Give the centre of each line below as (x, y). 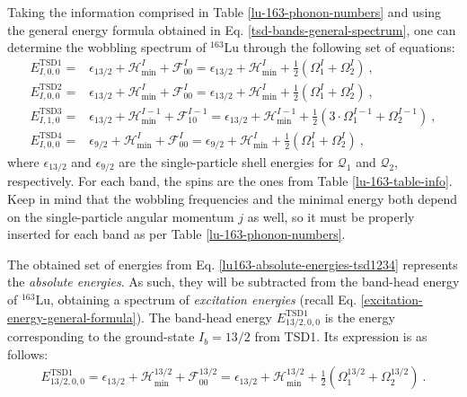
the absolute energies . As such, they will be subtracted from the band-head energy (233, 282)
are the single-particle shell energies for (226, 161)
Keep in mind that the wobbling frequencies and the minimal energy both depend (233, 198)
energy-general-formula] (72, 317)
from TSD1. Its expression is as (341, 336)
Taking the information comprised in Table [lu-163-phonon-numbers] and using (225, 12)
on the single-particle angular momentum (121, 216)
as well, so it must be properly (331, 216)
